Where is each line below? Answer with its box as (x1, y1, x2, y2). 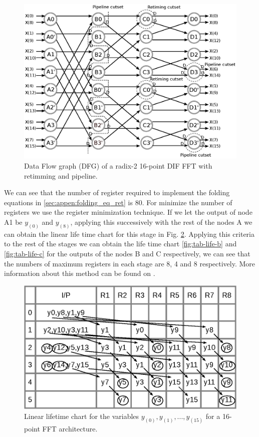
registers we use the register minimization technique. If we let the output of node (4, 207, 252, 217)
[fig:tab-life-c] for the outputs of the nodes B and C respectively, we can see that (4, 248, 250, 259)
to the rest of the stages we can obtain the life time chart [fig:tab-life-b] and (4, 238, 237, 249)
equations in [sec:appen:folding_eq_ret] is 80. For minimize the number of (4, 197, 232, 207)
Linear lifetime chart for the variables (24, 411, 139, 421)
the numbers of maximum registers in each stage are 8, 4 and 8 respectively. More (4, 258, 255, 268)
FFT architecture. (42, 423, 98, 434)
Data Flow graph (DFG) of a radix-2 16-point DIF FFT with (24, 161, 212, 171)
